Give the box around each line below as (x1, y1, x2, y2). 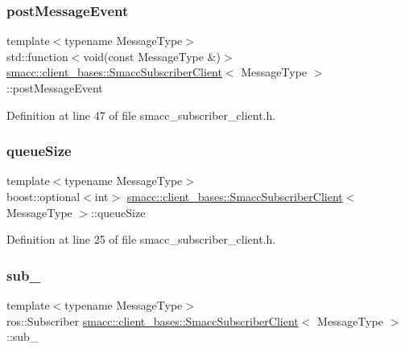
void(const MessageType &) (83, 47, 221, 64)
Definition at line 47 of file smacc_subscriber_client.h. (6, 106, 276, 123)
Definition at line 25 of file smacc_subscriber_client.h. (6, 231, 276, 248)
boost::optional (6, 188, 81, 204)
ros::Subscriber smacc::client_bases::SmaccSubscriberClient (6, 312, 299, 329)
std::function (6, 47, 68, 64)
